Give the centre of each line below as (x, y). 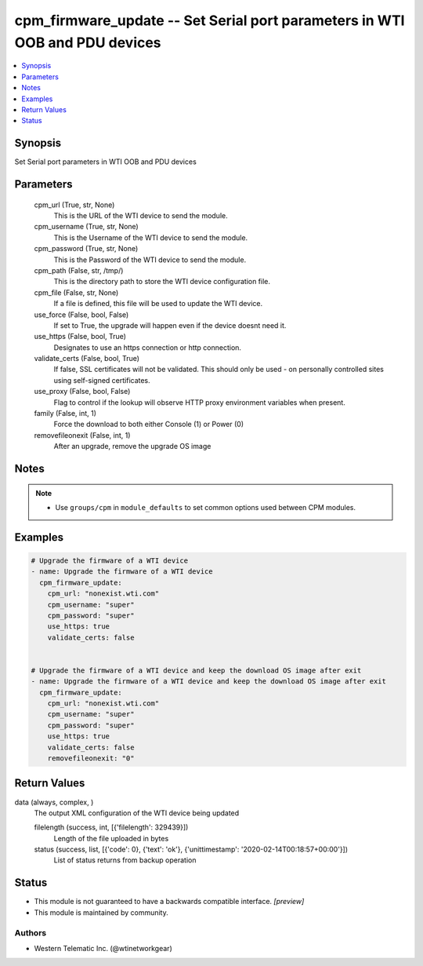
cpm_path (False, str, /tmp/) (79, 270)
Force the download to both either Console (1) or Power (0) (149, 425)
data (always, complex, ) (54, 802)
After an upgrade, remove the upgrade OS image (132, 447)
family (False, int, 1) (65, 414)
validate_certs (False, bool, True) (87, 359)
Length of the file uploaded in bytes (111, 838)
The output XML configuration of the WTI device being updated (137, 813)
